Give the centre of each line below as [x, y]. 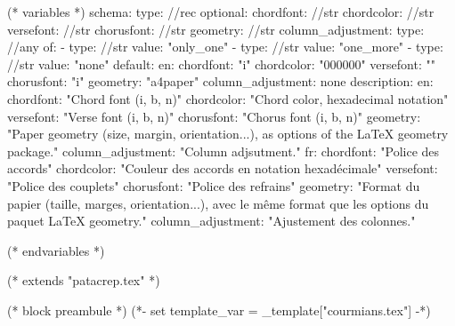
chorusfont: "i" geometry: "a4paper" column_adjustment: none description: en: [220, 81]
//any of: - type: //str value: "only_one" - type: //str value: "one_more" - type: [225, 47]
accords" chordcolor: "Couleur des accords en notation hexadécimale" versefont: [223, 168]
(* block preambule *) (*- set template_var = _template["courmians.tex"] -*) [219, 310]
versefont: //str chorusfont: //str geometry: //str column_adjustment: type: [216, 29]
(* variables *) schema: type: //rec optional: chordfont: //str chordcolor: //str [221, 12]
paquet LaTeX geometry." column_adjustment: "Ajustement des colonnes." [211, 221]
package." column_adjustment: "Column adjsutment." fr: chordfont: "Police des [223, 151]
